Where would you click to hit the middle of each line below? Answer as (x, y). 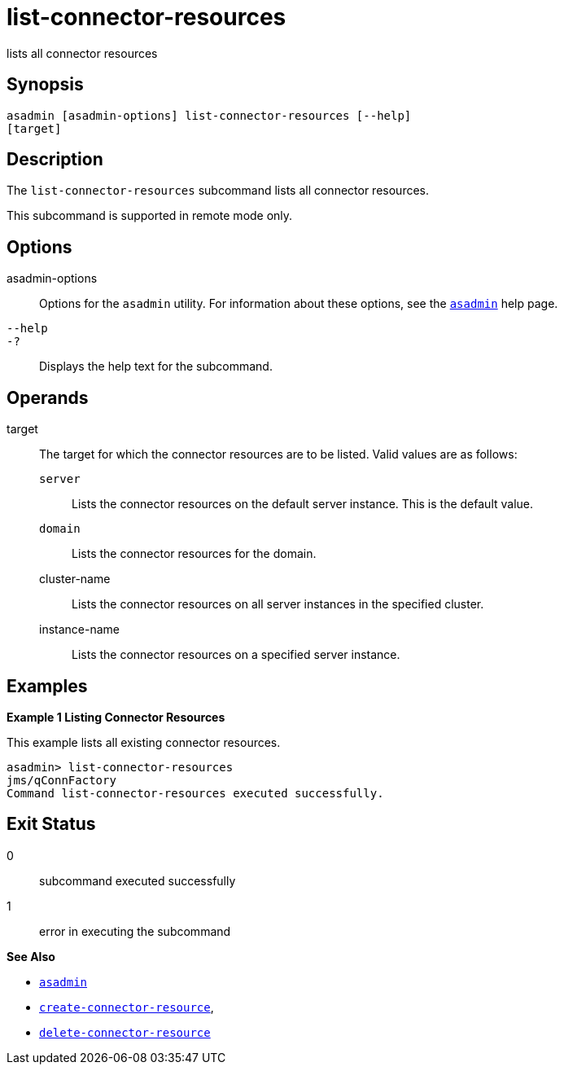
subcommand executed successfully (138, 880)
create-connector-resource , (127, 1007)
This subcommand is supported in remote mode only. (150, 216)
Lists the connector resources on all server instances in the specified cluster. (278, 604)
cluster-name (75, 579)
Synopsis (45, 85)
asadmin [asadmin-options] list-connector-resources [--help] (209, 115)
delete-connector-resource (125, 1032)
